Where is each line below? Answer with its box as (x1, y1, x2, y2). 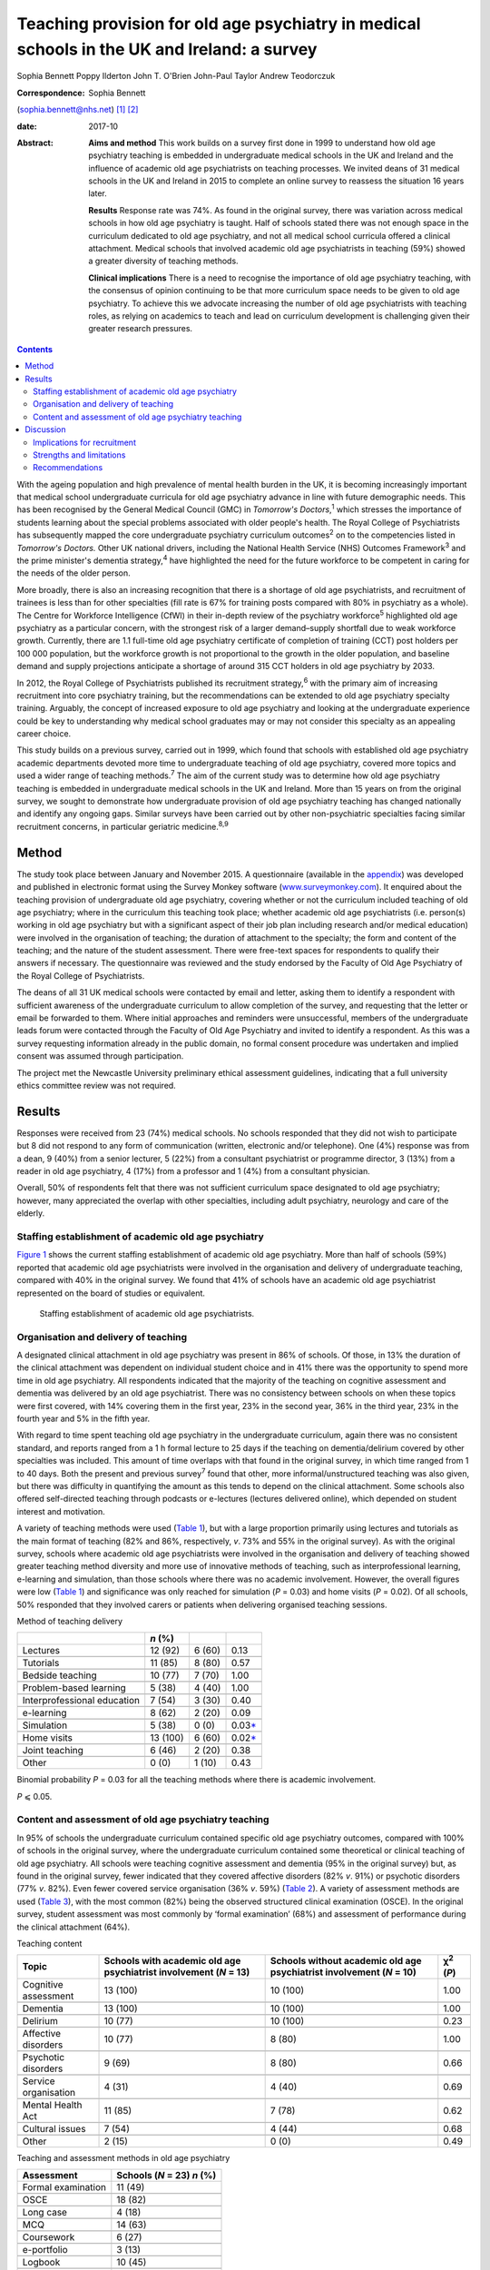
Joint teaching (22, 1744, 83, 1757)
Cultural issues (22, 2122, 86, 2135)
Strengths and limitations (33, 449, 126, 460)
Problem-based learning (22, 1682, 126, 1694)
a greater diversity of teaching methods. (88, 255, 240, 267)
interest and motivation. (16, 1505, 105, 1516)
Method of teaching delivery (16, 1615, 122, 1626)
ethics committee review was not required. (16, 1080, 176, 1091)
